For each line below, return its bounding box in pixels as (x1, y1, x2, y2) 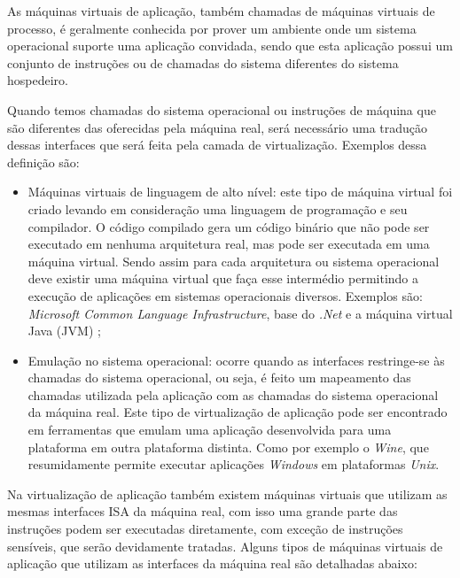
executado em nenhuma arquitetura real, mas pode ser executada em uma (27, 235, 430, 253)
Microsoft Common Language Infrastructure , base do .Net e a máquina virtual (27, 304, 453, 322)
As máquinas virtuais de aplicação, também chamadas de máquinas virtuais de (7, 2, 435, 19)
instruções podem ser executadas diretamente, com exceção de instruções (7, 520, 403, 538)
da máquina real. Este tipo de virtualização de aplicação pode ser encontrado (27, 403, 448, 421)
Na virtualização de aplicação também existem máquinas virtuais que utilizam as (7, 484, 448, 503)
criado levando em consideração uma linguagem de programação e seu (27, 199, 408, 218)
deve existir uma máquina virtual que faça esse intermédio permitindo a (27, 269, 419, 288)
